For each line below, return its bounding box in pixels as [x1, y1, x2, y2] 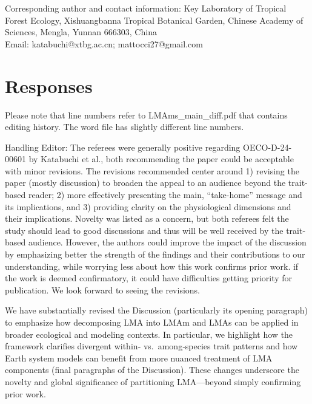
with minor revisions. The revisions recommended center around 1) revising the [5, 164, 299, 177]
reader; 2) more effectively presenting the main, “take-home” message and [28, 188, 302, 201]
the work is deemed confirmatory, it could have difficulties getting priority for [5, 272, 293, 284]
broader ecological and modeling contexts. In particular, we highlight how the [5, 327, 293, 340]
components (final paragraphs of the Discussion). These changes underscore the [5, 363, 299, 376]
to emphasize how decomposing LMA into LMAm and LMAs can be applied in [5, 316, 299, 328]
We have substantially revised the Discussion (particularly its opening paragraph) [5, 304, 308, 317]
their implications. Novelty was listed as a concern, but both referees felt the [5, 212, 289, 225]
